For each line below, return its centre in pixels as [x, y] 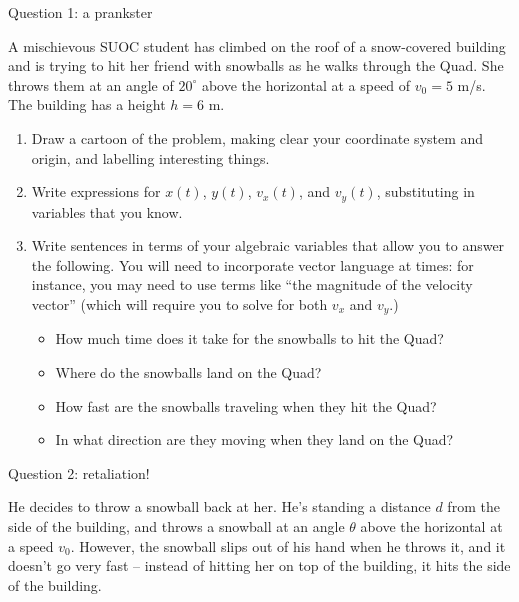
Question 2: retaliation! [79, 472]
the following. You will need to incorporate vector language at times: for [252, 264]
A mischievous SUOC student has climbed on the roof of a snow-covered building [257, 45]
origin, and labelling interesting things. [150, 157]
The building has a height [87, 104]
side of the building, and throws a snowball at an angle [176, 526]
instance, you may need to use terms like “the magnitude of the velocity [252, 284]
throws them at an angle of [91, 84]
